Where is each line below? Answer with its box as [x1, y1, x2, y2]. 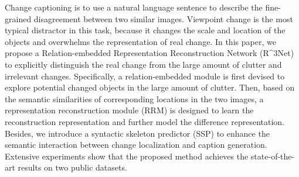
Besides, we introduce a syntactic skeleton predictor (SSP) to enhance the [5, 127, 270, 139]
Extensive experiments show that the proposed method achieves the [5, 150, 249, 162]
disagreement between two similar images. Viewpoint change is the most [33, 12, 293, 25]
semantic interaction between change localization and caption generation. [5, 138, 267, 151]
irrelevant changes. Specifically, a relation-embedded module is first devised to [5, 70, 285, 82]
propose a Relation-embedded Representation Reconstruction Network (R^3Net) [5, 47, 294, 59]
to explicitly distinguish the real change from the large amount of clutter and [5, 58, 282, 70]
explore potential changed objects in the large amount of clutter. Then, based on [5, 81, 295, 93]
